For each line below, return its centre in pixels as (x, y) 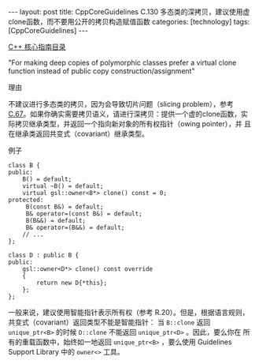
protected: (26, 200)
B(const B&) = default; (65, 207)
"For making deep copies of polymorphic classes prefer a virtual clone (122, 62)
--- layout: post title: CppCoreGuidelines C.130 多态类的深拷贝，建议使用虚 (129, 12)
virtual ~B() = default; (63, 186)
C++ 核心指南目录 (37, 47)
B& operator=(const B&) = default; (84, 214)
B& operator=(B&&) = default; (75, 227)
